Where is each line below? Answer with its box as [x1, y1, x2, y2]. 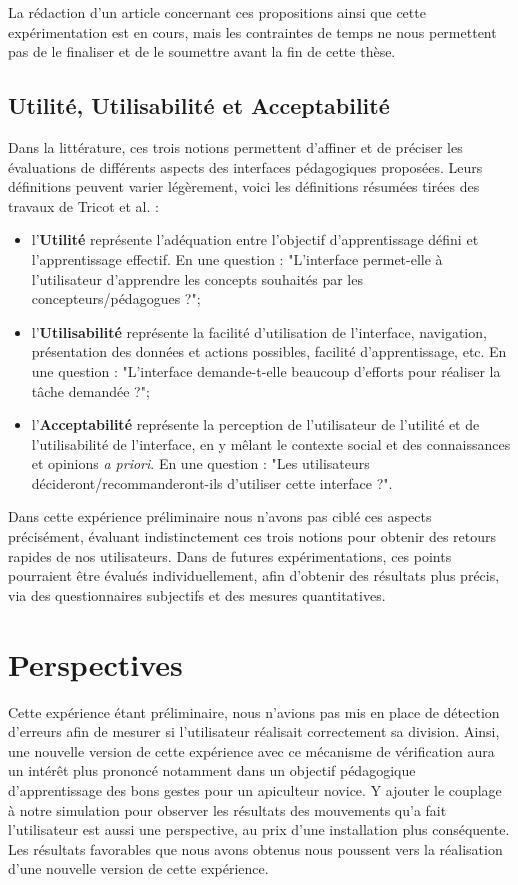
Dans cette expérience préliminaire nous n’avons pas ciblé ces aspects [8, 506, 432, 527]
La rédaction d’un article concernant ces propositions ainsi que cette [8, 2, 426, 22]
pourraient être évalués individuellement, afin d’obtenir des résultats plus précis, [8, 565, 500, 586]
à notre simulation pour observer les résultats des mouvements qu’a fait [8, 799, 447, 820]
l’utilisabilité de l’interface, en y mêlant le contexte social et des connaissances [31, 433, 511, 454]
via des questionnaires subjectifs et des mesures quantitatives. [8, 584, 386, 605]
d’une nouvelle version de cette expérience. [8, 858, 269, 879]
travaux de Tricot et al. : [8, 195, 159, 216]
